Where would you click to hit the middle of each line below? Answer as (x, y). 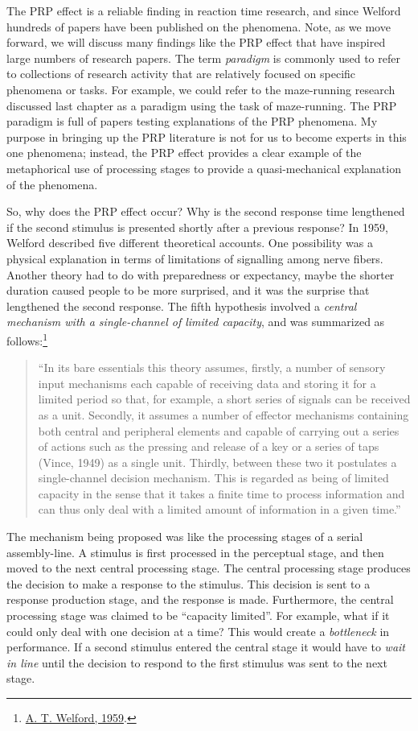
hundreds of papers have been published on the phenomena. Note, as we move (199, 26)
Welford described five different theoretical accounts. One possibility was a (190, 243)
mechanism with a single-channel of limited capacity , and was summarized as (196, 322)
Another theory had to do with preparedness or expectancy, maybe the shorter (201, 274)
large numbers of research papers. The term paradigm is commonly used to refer (203, 58)
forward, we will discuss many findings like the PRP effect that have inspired (196, 42)
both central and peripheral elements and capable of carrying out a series (219, 430)
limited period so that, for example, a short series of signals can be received (224, 399)
